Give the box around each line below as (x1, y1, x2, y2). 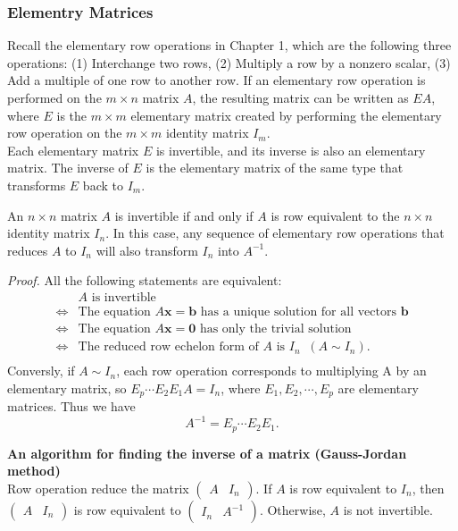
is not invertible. (343, 500, 433, 518)
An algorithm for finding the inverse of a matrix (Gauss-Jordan (7, 443, 407, 462)
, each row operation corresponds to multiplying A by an (116, 361, 427, 380)
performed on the (7, 88, 102, 106)
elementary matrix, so (7, 378, 127, 397)
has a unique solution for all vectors (200, 305, 396, 318)
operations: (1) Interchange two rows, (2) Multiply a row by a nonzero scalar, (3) (7, 53, 451, 72)
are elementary (337, 378, 419, 397)
